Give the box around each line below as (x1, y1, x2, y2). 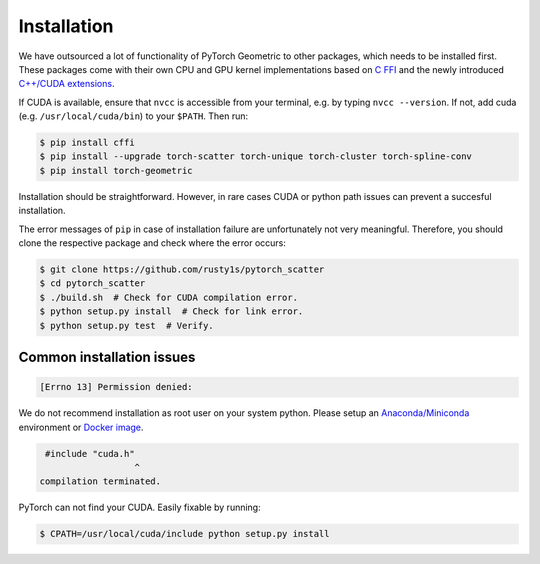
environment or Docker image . (18, 421, 144, 433)
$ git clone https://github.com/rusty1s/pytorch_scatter (39, 264, 325, 275)
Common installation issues (18, 348, 196, 365)
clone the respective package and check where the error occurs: (18, 237, 287, 249)
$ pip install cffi (39, 137, 135, 149)
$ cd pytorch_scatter (39, 278, 146, 289)
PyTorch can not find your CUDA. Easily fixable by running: (18, 501, 261, 514)
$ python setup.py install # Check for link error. (39, 306, 304, 317)
